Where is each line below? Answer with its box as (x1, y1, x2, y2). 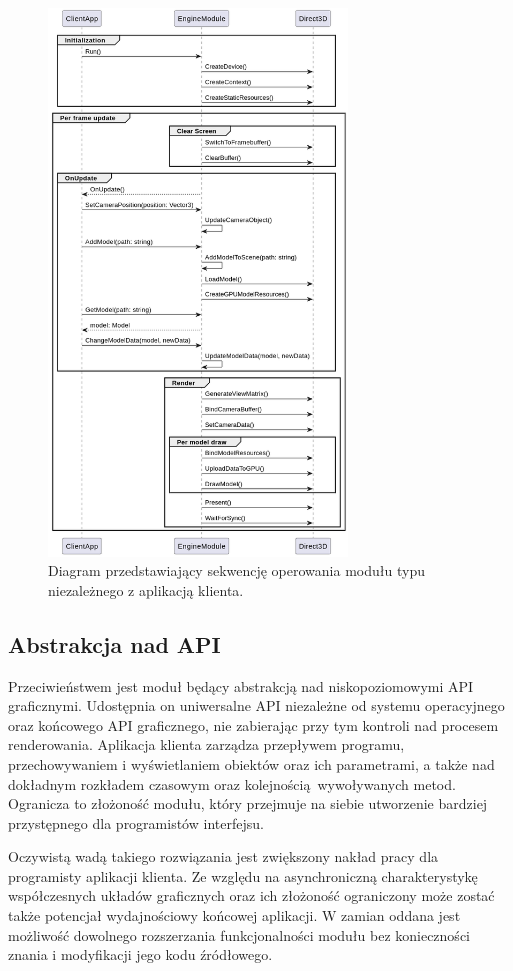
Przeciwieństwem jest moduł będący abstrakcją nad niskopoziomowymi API (8, 675, 474, 696)
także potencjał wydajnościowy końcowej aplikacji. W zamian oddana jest (8, 905, 461, 926)
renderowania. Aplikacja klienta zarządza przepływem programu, (8, 734, 405, 755)
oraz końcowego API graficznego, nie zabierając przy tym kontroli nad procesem (8, 714, 499, 735)
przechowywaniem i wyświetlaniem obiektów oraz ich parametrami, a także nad (8, 753, 495, 774)
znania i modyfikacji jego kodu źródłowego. (8, 944, 273, 965)
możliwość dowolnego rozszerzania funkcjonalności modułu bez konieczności (8, 924, 470, 945)
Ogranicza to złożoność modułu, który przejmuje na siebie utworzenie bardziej (8, 793, 488, 814)
